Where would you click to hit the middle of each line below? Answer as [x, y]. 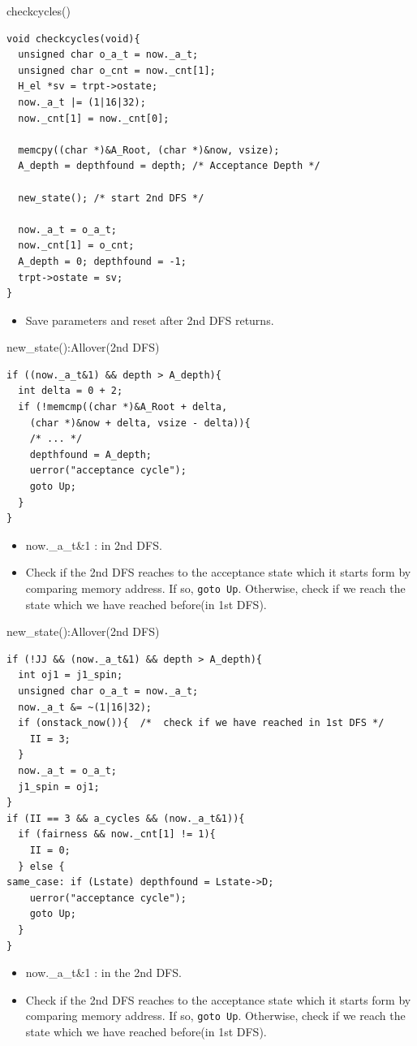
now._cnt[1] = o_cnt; [76, 246]
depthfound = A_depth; [90, 454]
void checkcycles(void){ [73, 39]
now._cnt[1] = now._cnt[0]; [94, 118]
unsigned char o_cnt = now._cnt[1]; [117, 70]
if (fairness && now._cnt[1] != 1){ [117, 834]
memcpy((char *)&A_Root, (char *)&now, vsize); [149, 150]
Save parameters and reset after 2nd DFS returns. [150, 320]
